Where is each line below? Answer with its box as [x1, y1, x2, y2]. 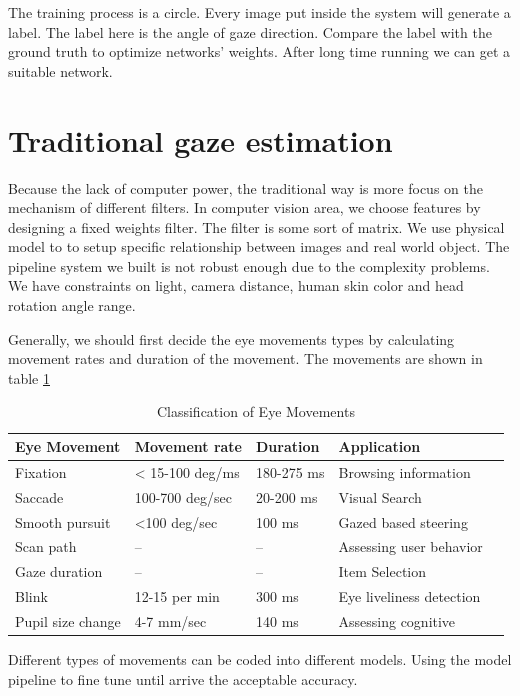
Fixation [15, 461, 67, 482]
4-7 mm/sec [134, 610, 207, 631]
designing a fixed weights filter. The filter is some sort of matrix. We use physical [8, 216, 505, 237]
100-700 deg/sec [134, 486, 232, 507]
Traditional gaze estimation [8, 119, 393, 160]
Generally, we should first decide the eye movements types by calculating [8, 328, 455, 349]
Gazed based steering [338, 511, 468, 532]
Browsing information [338, 461, 471, 482]
